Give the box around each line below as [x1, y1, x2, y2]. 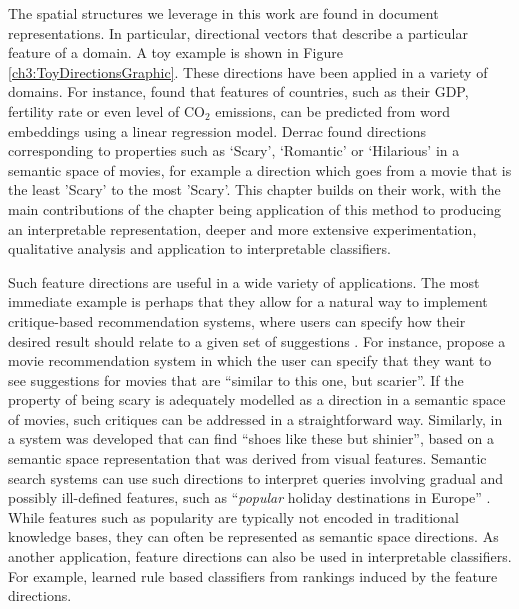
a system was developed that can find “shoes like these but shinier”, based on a [8, 428, 494, 449]
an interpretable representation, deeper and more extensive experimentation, [8, 218, 477, 239]
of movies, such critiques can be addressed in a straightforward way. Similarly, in [8, 408, 503, 429]
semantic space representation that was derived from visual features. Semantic [8, 448, 487, 469]
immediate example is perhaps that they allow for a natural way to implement [8, 291, 488, 312]
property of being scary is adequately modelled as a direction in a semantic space [8, 389, 506, 410]
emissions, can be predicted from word [215, 100, 451, 121]
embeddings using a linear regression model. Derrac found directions [8, 120, 427, 141]
